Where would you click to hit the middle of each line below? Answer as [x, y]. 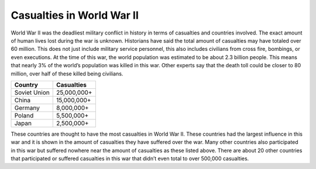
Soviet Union [32, 92]
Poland [24, 115]
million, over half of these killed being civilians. [67, 74]
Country [26, 85]
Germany [27, 108]
